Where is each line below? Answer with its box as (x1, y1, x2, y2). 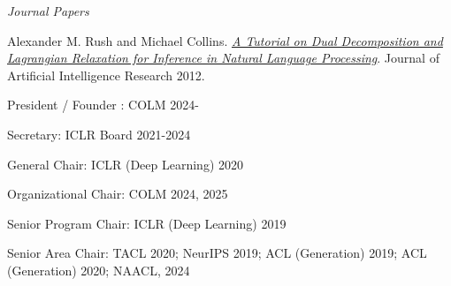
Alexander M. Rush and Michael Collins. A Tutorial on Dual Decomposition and (7, 31, 443, 49)
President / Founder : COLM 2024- (7, 95, 199, 114)
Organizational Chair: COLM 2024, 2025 (7, 184, 228, 203)
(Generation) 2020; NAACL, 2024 (7, 260, 190, 279)
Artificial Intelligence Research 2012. (7, 65, 205, 84)
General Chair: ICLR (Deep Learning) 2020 (7, 154, 243, 173)
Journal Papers (7, 2, 89, 19)
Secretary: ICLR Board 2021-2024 (7, 124, 191, 143)
